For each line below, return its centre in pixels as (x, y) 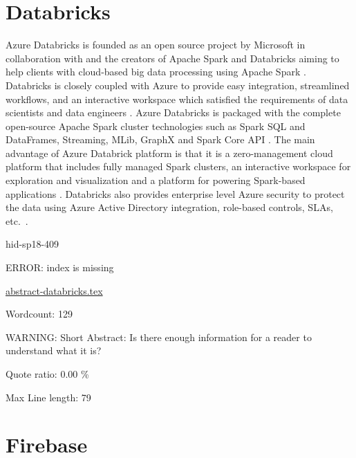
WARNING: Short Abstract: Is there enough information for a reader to (159, 337)
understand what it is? (54, 350)
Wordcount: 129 (39, 314)
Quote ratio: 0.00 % (47, 374)
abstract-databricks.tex (54, 290)
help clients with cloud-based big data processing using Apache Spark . (156, 72)
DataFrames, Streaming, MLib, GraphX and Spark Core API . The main (160, 139)
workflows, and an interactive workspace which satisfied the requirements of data (177, 99)
